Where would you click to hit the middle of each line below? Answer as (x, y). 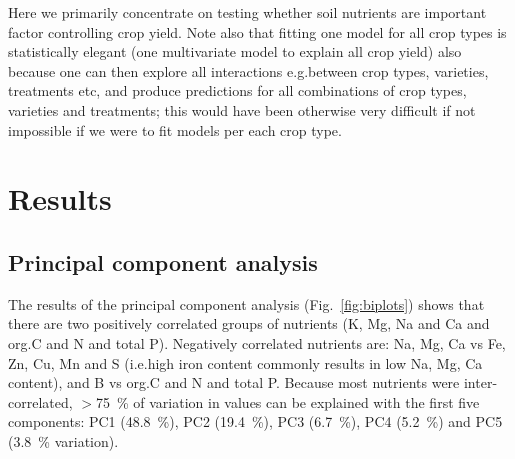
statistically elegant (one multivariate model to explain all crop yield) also (235, 51)
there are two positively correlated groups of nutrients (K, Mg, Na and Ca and (249, 323)
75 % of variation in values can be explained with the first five (287, 401)
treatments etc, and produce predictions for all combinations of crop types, (237, 90)
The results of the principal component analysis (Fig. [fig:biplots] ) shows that (246, 303)
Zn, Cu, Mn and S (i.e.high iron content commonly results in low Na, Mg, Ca (245, 362)
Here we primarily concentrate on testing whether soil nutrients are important (247, 12)
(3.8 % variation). (63, 440)
